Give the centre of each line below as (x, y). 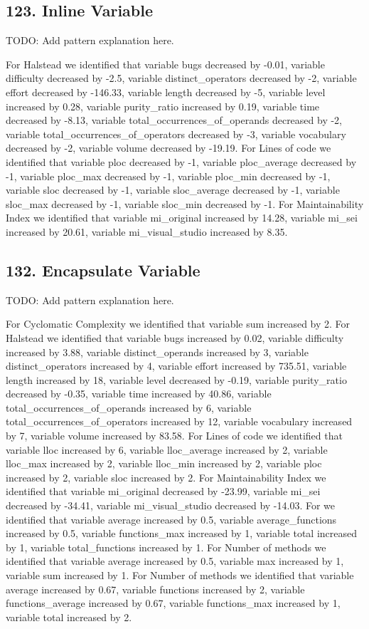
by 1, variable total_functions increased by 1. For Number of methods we (166, 547)
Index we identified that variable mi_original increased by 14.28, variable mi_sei (182, 218)
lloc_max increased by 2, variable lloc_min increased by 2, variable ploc (164, 463)
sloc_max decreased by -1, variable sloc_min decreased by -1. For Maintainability (185, 203)
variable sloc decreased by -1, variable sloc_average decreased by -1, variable (173, 190)
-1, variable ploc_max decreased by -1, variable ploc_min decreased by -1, (168, 176)
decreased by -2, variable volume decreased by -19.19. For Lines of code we (169, 148)
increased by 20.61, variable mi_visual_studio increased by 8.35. (147, 231)
